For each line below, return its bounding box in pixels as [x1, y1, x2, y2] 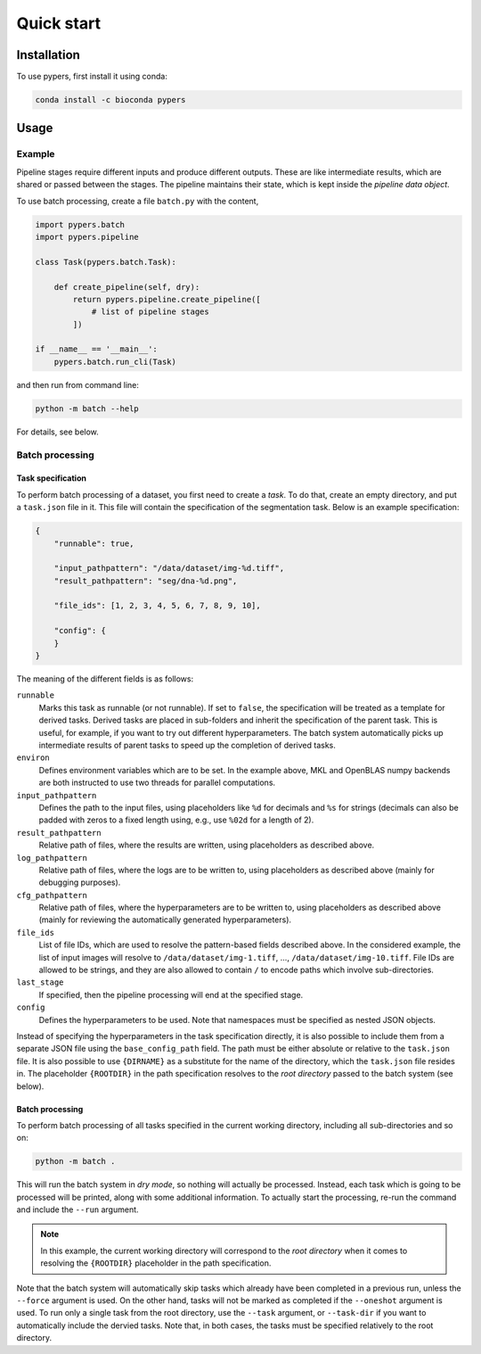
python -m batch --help [35, 403, 140, 414]
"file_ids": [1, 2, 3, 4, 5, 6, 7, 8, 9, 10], [53, 600, 262, 611]
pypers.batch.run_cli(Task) [53, 357, 177, 367]
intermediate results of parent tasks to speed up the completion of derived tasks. [38, 739, 336, 750]
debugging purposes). [38, 877, 121, 888]
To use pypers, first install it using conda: [16, 71, 168, 82]
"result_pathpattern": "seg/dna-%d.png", [53, 575, 238, 586]
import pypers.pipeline [35, 232, 140, 242]
